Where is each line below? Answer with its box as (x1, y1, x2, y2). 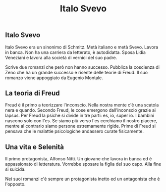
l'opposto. (5, 181, 26, 187)
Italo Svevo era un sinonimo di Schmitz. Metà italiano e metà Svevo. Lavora (5, 44, 159, 50)
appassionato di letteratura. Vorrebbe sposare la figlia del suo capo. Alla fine (5, 161, 162, 167)
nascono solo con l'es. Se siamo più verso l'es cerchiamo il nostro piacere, (5, 118, 158, 124)
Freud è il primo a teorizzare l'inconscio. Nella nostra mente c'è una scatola (5, 102, 159, 108)
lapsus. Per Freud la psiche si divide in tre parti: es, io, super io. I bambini (5, 112, 155, 119)
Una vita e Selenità (5, 143, 64, 151)
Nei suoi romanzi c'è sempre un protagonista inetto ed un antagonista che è (5, 176, 160, 182)
